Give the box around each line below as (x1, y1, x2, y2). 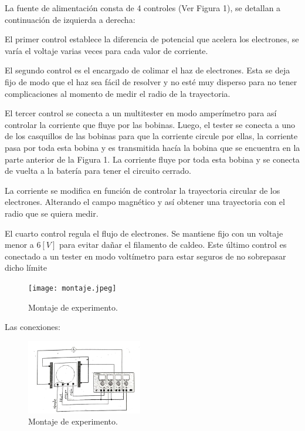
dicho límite (5, 261, 47, 274)
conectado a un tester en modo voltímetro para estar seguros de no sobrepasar (5, 250, 286, 262)
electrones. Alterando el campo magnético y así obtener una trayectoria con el (5, 196, 285, 208)
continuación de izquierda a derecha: (5, 13, 135, 25)
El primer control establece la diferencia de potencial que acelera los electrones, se (5, 33, 299, 45)
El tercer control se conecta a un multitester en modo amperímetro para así (5, 107, 277, 119)
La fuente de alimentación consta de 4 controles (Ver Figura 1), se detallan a (5, 2, 281, 14)
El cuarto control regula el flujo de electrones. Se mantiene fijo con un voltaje (5, 227, 283, 239)
